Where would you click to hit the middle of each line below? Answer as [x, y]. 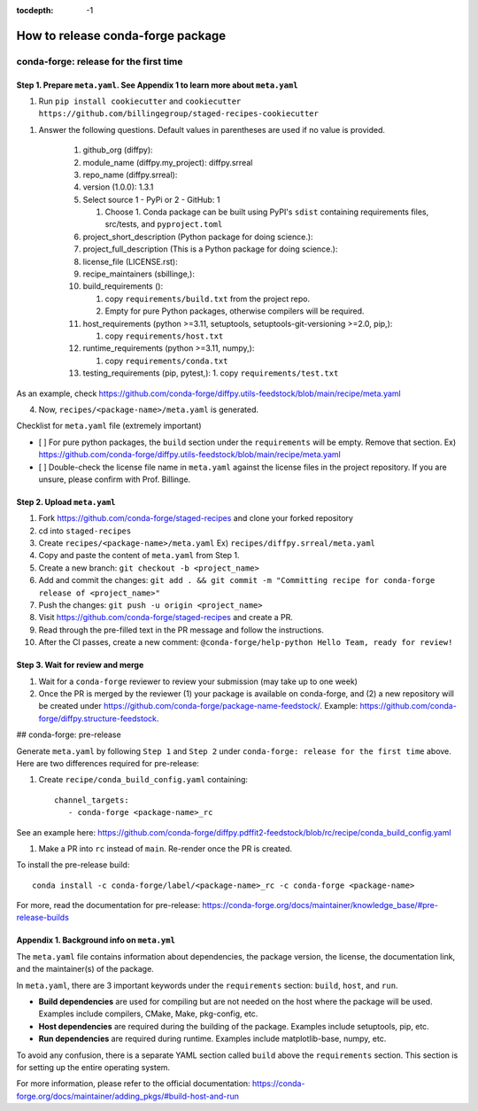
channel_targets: [92, 800]
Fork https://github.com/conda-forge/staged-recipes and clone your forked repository [196, 518]
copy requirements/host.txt [164, 336]
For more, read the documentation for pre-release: [108, 905]
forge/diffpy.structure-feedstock [97, 719]
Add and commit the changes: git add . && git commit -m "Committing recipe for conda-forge [237, 580]
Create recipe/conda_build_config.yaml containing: [143, 780]
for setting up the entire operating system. [93, 1067]
